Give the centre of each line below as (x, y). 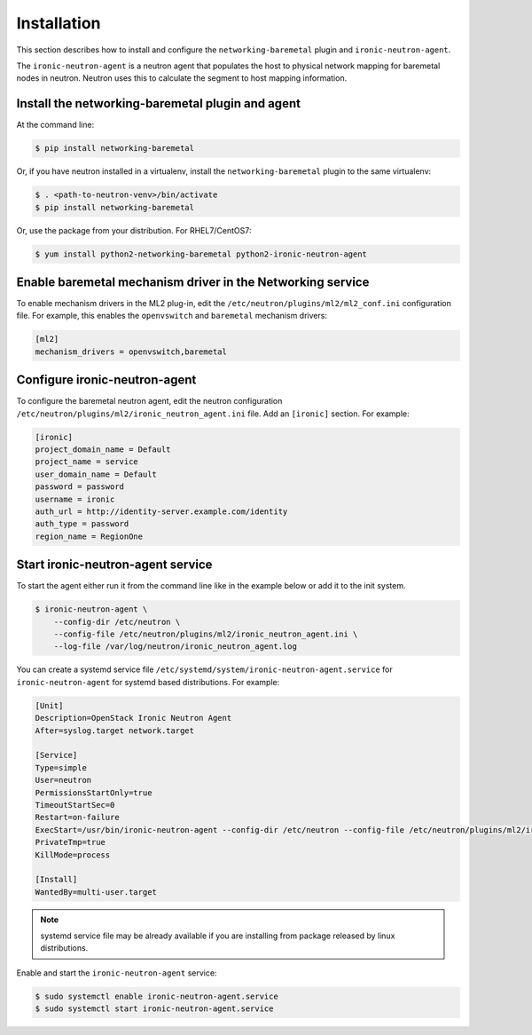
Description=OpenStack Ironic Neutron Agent (133, 718)
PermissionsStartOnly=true (94, 793)
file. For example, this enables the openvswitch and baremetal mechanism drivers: (172, 316)
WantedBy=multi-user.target (96, 892)
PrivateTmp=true (70, 842)
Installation (59, 23)
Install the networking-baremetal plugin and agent (159, 103)
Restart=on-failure (77, 818)
